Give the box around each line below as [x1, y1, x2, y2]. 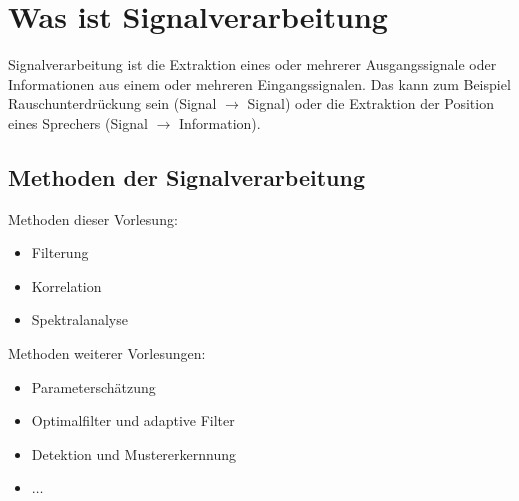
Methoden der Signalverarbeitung [8, 161, 365, 192]
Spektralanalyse [31, 309, 128, 330]
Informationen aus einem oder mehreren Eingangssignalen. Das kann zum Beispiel [8, 73, 511, 94]
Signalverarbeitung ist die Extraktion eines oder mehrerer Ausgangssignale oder [8, 54, 497, 75]
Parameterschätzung [31, 376, 156, 397]
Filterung [31, 242, 89, 263]
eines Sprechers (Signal [8, 112, 148, 133]
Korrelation [31, 275, 102, 296]
